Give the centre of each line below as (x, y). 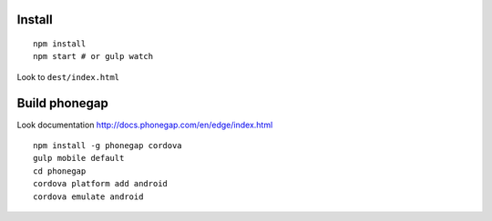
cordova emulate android (88, 196)
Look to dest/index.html (68, 76)
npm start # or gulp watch (93, 56)
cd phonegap (60, 171)
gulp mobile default (79, 158)
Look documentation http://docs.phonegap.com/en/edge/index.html (145, 125)
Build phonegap (63, 103)
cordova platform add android (101, 184)
